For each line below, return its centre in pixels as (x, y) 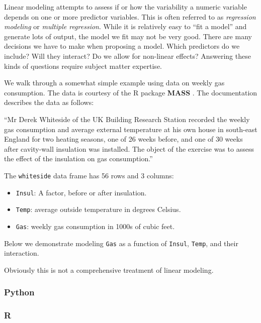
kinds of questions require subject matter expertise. (83, 66)
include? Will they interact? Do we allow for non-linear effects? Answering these (127, 56)
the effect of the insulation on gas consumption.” (78, 158)
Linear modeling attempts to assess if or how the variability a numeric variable (125, 7)
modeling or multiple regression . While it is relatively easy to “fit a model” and (125, 26)
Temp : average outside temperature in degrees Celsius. (98, 209)
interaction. (22, 253)
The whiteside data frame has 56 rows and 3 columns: (89, 175)
